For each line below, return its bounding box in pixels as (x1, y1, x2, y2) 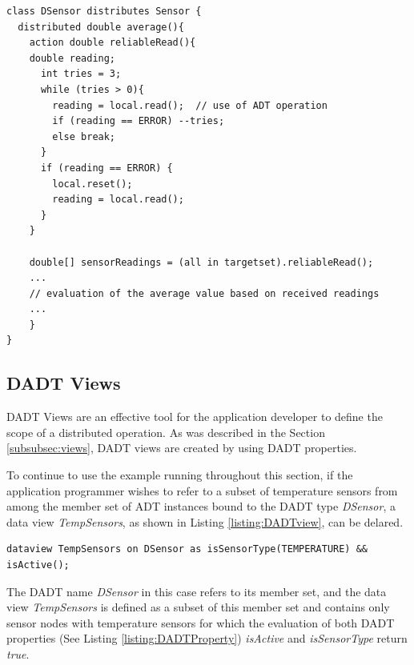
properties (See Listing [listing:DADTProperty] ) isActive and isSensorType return (6, 630, 408, 647)
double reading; (29, 52, 116, 64)
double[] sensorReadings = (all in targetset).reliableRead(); (29, 256, 374, 268)
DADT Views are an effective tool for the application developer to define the (6, 408, 383, 425)
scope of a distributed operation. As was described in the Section (6, 423, 325, 440)
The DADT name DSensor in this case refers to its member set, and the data (6, 583, 387, 599)
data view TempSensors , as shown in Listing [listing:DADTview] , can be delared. (6, 513, 404, 530)
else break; (52, 130, 116, 142)
